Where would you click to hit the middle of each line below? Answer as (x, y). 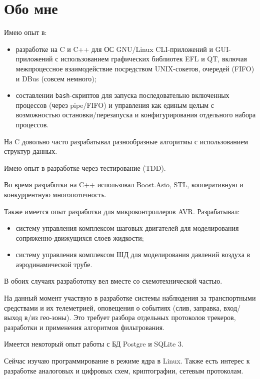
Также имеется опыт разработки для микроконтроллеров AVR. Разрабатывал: (122, 211)
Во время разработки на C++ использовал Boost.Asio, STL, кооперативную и (124, 185)
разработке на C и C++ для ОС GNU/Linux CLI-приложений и (114, 49)
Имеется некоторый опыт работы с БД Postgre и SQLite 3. (94, 344)
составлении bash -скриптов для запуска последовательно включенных (122, 95)
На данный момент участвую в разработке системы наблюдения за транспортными (130, 298)
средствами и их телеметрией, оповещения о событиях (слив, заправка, (113, 307)
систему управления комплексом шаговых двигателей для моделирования (127, 228)
